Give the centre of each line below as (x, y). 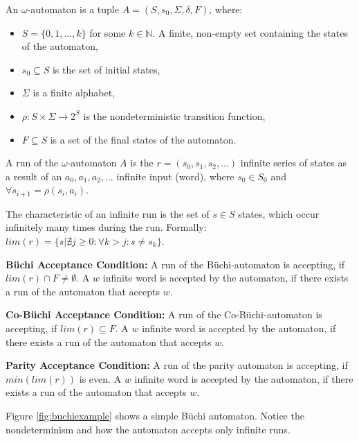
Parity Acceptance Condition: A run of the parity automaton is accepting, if (177, 365)
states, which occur (279, 213)
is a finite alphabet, (74, 93)
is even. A (100, 378)
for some (108, 32)
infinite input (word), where (175, 176)
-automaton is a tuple (73, 9)
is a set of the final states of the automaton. (143, 139)
